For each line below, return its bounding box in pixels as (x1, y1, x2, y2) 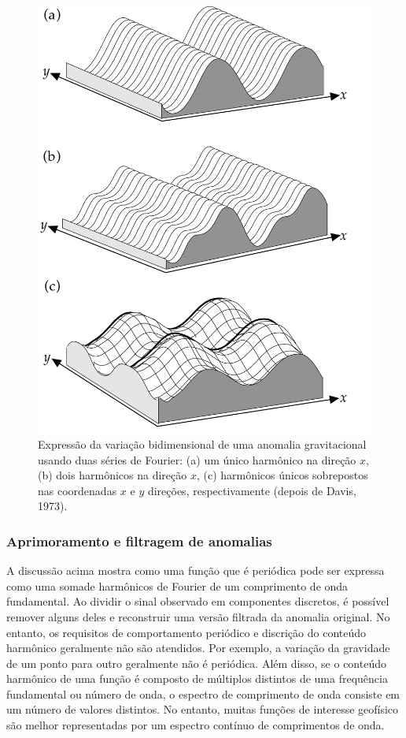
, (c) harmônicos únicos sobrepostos (196, 467, 368, 483)
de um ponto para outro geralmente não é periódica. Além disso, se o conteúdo (6, 654, 386, 671)
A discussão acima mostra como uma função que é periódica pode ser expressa (6, 562, 385, 579)
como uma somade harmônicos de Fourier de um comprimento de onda (6, 577, 349, 594)
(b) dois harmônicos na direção (38, 467, 187, 483)
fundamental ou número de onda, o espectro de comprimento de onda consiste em (6, 685, 400, 702)
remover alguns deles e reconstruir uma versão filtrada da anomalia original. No (6, 608, 390, 624)
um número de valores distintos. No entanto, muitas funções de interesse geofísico (6, 701, 399, 717)
